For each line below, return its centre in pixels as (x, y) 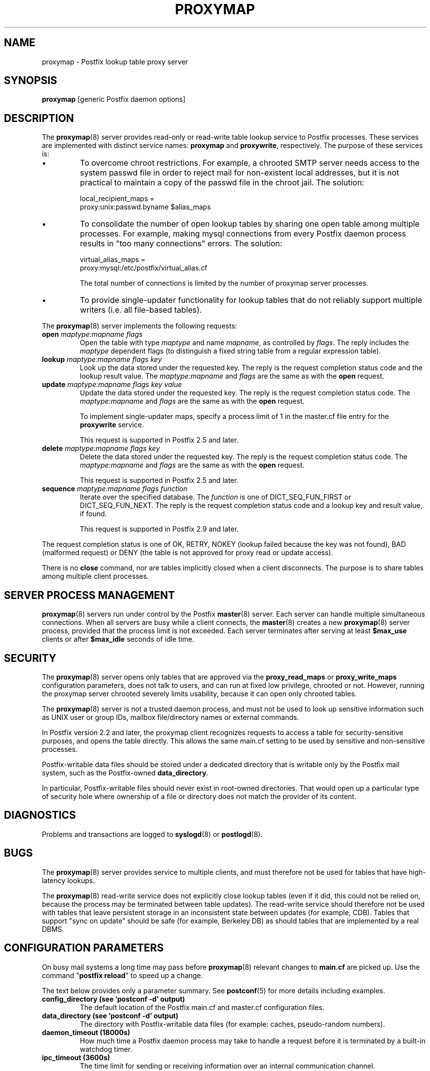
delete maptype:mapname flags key (101, 448)
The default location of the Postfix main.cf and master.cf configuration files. (202, 1007)
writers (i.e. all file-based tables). (141, 310)
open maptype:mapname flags (92, 334)
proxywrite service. (112, 425)
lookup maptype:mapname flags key (102, 359)
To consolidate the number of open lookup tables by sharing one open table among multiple (250, 224)
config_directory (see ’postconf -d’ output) (113, 999)
